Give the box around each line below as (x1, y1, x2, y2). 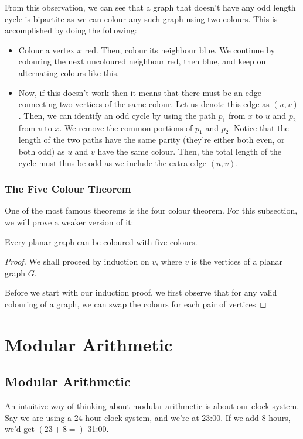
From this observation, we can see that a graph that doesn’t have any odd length (5, 1, 296, 13)
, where (156, 255, 182, 267)
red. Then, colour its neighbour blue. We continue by (84, 43, 275, 56)
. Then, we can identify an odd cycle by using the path (18, 109, 216, 121)
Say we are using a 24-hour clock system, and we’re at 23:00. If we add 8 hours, (5, 411, 291, 423)
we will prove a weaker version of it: (5, 215, 134, 228)
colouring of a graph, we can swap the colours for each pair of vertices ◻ (5, 297, 267, 310)
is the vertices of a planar (191, 255, 282, 267)
